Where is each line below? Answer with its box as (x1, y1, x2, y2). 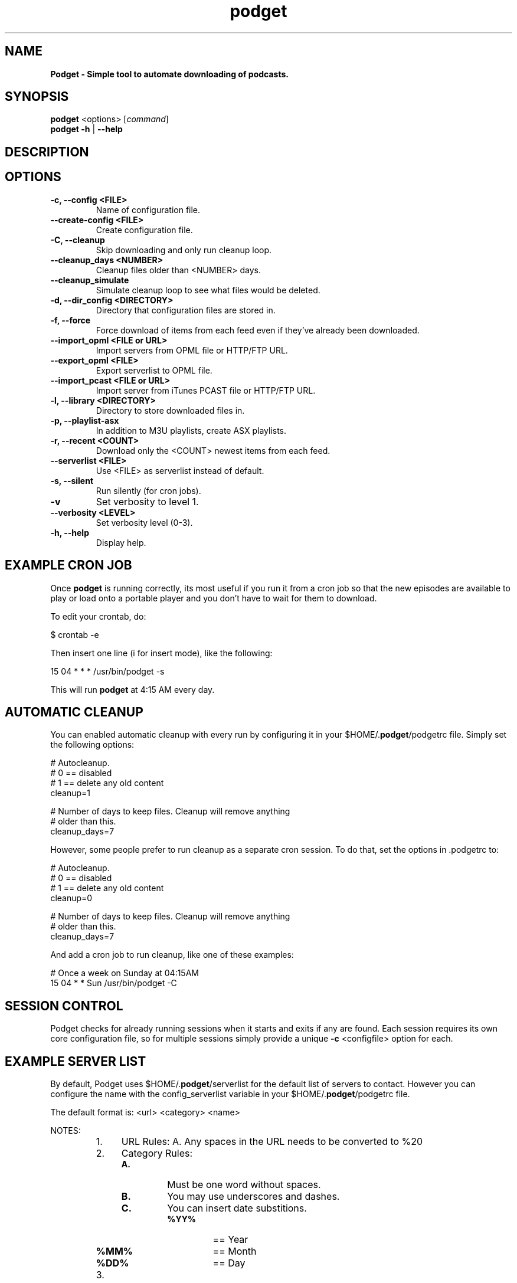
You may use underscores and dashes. (167, 1190, 340, 1203)
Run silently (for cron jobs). (96, 485, 201, 496)
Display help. (96, 537, 146, 548)
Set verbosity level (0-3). (96, 517, 193, 528)
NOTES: (50, 1125, 81, 1136)
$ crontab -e (50, 629, 99, 640)
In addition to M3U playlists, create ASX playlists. (96, 425, 287, 436)
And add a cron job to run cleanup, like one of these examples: (50, 950, 294, 960)
